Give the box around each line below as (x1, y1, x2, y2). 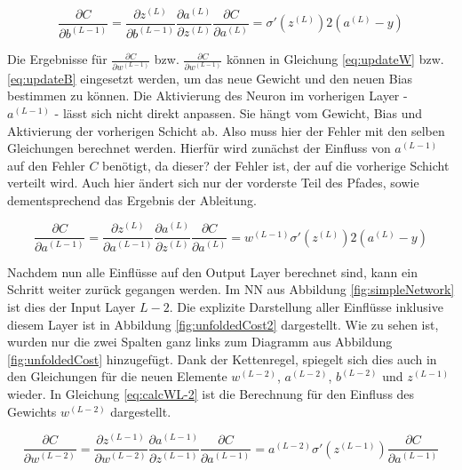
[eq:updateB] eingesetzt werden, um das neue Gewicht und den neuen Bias (7, 68, 413, 87)
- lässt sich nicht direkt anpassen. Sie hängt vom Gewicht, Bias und (54, 103, 422, 122)
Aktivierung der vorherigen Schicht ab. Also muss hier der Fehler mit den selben (7, 121, 445, 139)
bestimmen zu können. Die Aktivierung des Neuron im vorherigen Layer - (7, 86, 408, 105)
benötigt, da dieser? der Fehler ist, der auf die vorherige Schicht (102, 155, 450, 174)
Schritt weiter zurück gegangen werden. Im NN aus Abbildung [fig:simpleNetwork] (7, 280, 455, 299)
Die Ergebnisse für (7, 50, 108, 68)
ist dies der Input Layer (7, 298, 136, 316)
